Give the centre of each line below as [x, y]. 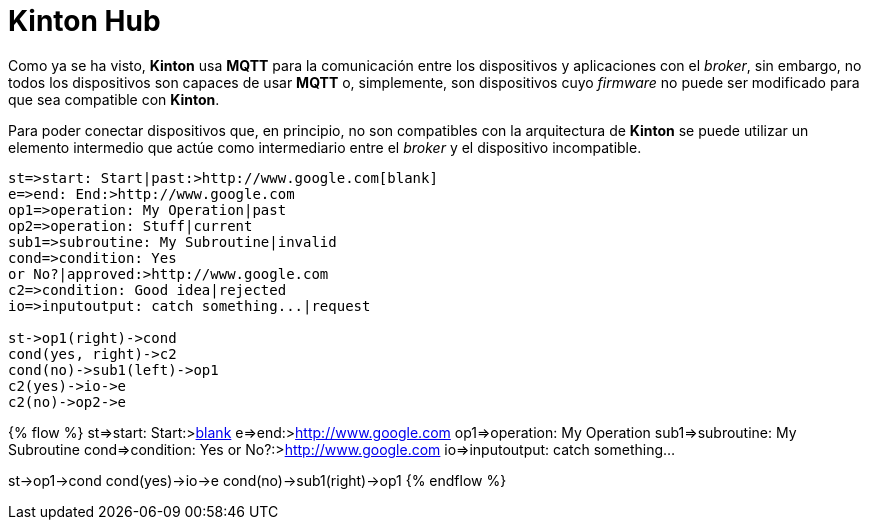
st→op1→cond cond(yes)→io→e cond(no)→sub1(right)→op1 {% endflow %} [257, 480]
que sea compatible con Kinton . [114, 99]
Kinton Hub [84, 21]
